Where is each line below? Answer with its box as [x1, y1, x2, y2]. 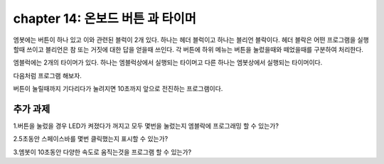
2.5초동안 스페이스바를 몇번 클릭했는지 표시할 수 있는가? [13, 135, 169, 143]
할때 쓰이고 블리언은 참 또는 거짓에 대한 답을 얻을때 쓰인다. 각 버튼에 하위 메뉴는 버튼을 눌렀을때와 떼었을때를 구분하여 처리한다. [13, 45, 364, 53]
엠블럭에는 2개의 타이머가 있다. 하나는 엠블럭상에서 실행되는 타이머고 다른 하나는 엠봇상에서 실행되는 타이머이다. [13, 58, 323, 67]
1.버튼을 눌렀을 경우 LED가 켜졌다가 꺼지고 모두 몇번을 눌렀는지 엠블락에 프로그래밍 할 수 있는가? [13, 121, 279, 131]
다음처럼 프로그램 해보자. [13, 71, 82, 80]
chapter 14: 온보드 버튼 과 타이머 [13, 11, 197, 26]
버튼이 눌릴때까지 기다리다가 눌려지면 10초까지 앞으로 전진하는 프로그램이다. [13, 84, 223, 93]
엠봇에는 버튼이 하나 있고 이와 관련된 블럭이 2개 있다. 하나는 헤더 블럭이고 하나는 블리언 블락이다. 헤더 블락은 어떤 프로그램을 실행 [13, 35, 369, 44]
